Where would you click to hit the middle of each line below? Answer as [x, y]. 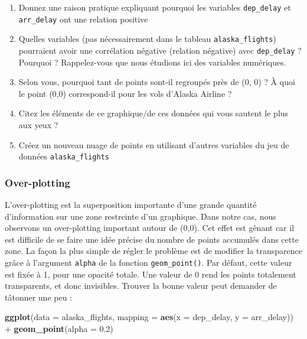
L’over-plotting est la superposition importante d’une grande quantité [131, 205]
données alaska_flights [64, 156]
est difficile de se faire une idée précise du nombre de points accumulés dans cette [152, 239]
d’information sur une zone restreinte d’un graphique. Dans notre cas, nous [141, 216]
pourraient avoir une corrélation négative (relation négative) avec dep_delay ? [160, 50]
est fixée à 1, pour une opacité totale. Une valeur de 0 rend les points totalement [151, 274]
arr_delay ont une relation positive [83, 19]
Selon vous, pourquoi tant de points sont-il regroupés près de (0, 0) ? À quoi [157, 82]
